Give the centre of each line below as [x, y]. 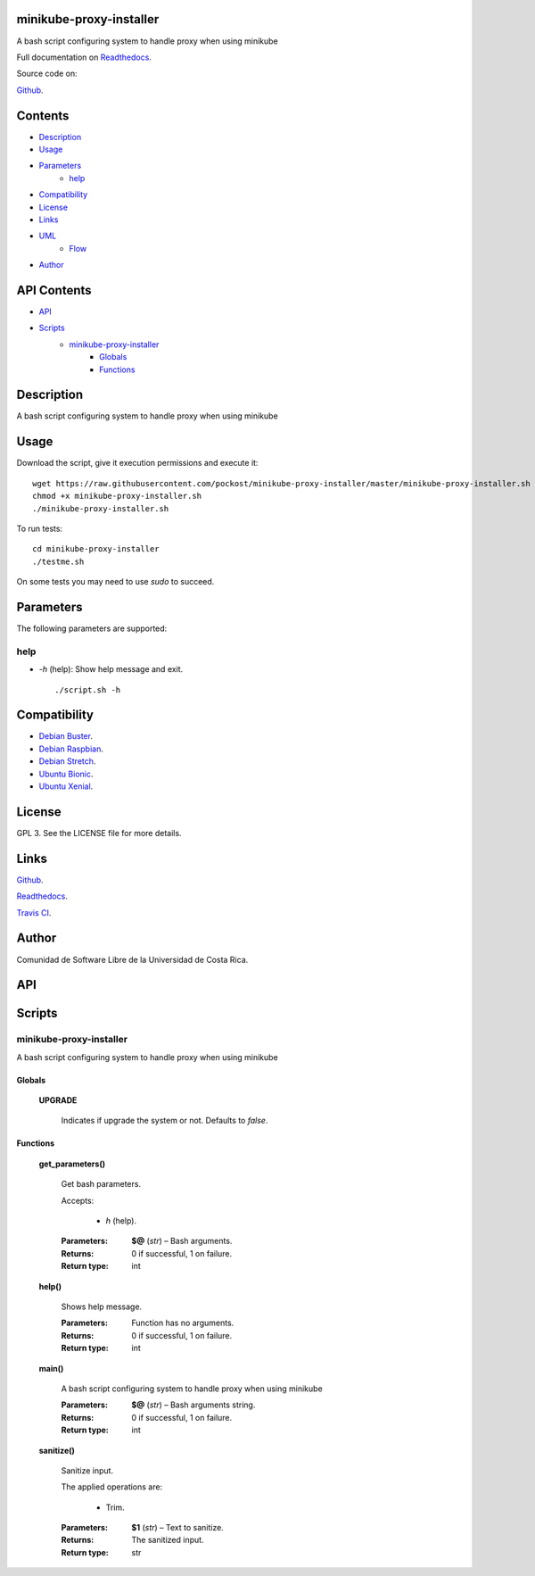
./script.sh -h [88, 690]
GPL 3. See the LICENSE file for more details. [99, 833]
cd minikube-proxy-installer [96, 549]
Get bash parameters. [101, 1184]
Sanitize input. [87, 1470]
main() [51, 1368]
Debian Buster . [66, 736]
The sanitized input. [168, 1540]
